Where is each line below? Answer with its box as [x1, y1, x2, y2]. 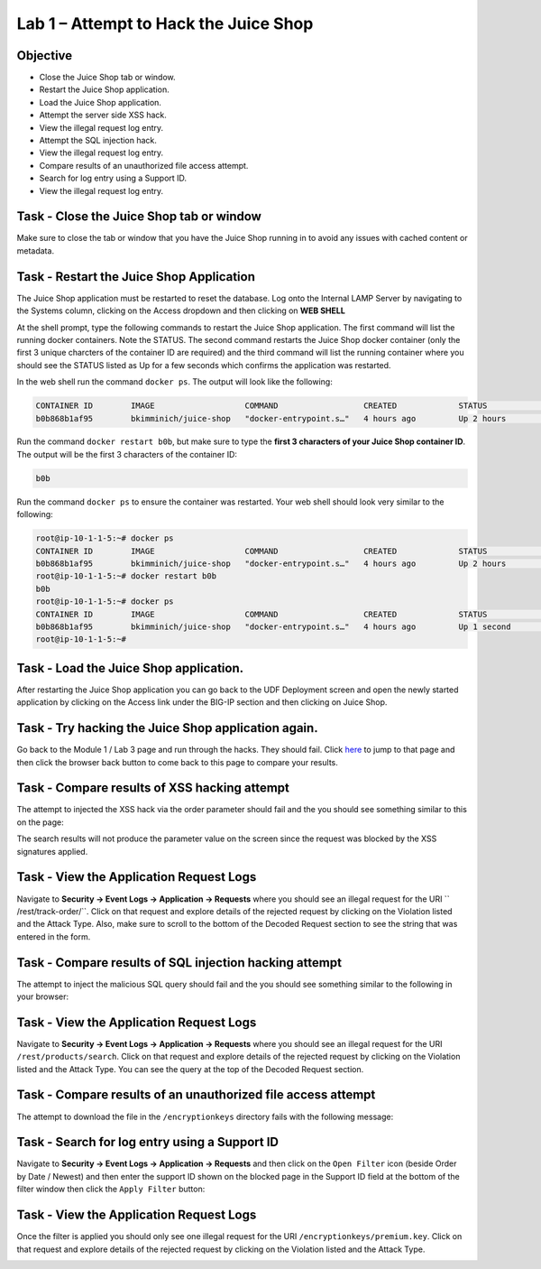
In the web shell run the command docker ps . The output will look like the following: [16, 376, 333, 387]
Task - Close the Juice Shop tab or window [16, 208, 261, 225]
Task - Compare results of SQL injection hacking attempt [16, 955, 343, 970]
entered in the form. [16, 931, 91, 942]
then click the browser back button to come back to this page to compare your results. [16, 756, 338, 767]
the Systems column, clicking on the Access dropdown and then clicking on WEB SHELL [16, 305, 346, 316]
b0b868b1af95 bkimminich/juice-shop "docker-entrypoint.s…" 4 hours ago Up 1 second [35, 621, 511, 632]
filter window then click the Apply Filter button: [16, 1183, 206, 1195]
